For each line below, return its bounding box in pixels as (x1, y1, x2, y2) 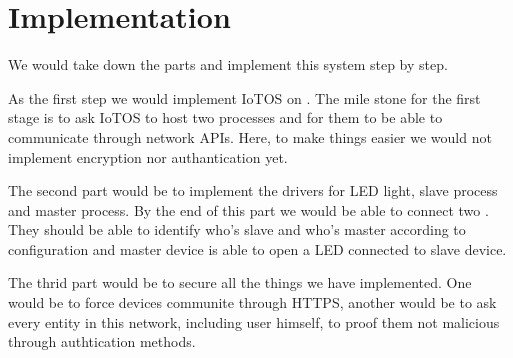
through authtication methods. (8, 331, 196, 352)
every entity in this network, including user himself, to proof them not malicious (8, 311, 500, 332)
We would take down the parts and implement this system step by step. (8, 54, 448, 75)
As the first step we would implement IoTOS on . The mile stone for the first (8, 87, 481, 108)
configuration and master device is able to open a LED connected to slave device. (8, 238, 507, 259)
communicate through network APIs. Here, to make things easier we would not (8, 126, 492, 147)
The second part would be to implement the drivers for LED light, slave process (8, 180, 498, 201)
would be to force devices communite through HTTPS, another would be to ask (8, 292, 497, 313)
